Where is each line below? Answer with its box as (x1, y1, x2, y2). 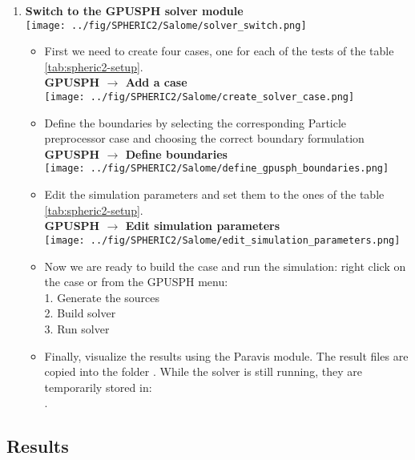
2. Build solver (44, 305, 116, 321)
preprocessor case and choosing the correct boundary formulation (44, 130, 365, 147)
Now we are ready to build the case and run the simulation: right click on (44, 257, 406, 274)
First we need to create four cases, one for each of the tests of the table (44, 42, 394, 59)
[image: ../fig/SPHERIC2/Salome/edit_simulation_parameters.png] (44, 234, 401, 246)
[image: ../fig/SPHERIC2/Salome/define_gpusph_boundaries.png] (44, 163, 389, 175)
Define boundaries (125, 145, 228, 162)
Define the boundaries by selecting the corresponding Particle (44, 114, 347, 131)
